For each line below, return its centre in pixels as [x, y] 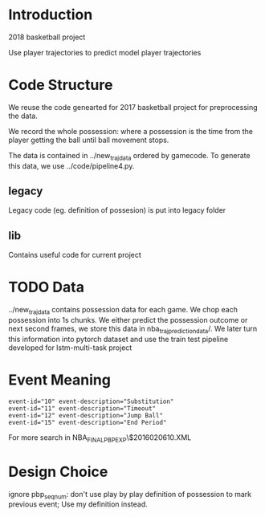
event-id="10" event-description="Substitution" [91, 401]
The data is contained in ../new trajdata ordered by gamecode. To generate [129, 156]
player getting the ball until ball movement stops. [89, 140]
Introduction [51, 15]
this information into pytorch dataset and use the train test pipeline [118, 339]
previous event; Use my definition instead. [78, 504]
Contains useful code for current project [75, 255]
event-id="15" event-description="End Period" [88, 422]
